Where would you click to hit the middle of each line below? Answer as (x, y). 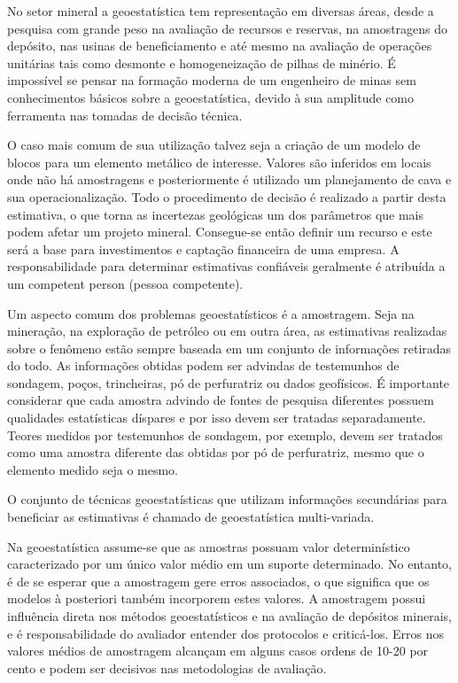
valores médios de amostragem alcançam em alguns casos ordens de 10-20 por (218, 651)
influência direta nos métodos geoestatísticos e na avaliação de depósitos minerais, (229, 616)
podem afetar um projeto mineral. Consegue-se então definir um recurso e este (220, 232)
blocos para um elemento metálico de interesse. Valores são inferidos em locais (219, 162)
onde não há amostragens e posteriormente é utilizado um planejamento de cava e (229, 179)
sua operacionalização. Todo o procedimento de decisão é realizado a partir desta (227, 196)
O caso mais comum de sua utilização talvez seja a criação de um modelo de (214, 145)
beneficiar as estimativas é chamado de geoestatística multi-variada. (191, 517)
